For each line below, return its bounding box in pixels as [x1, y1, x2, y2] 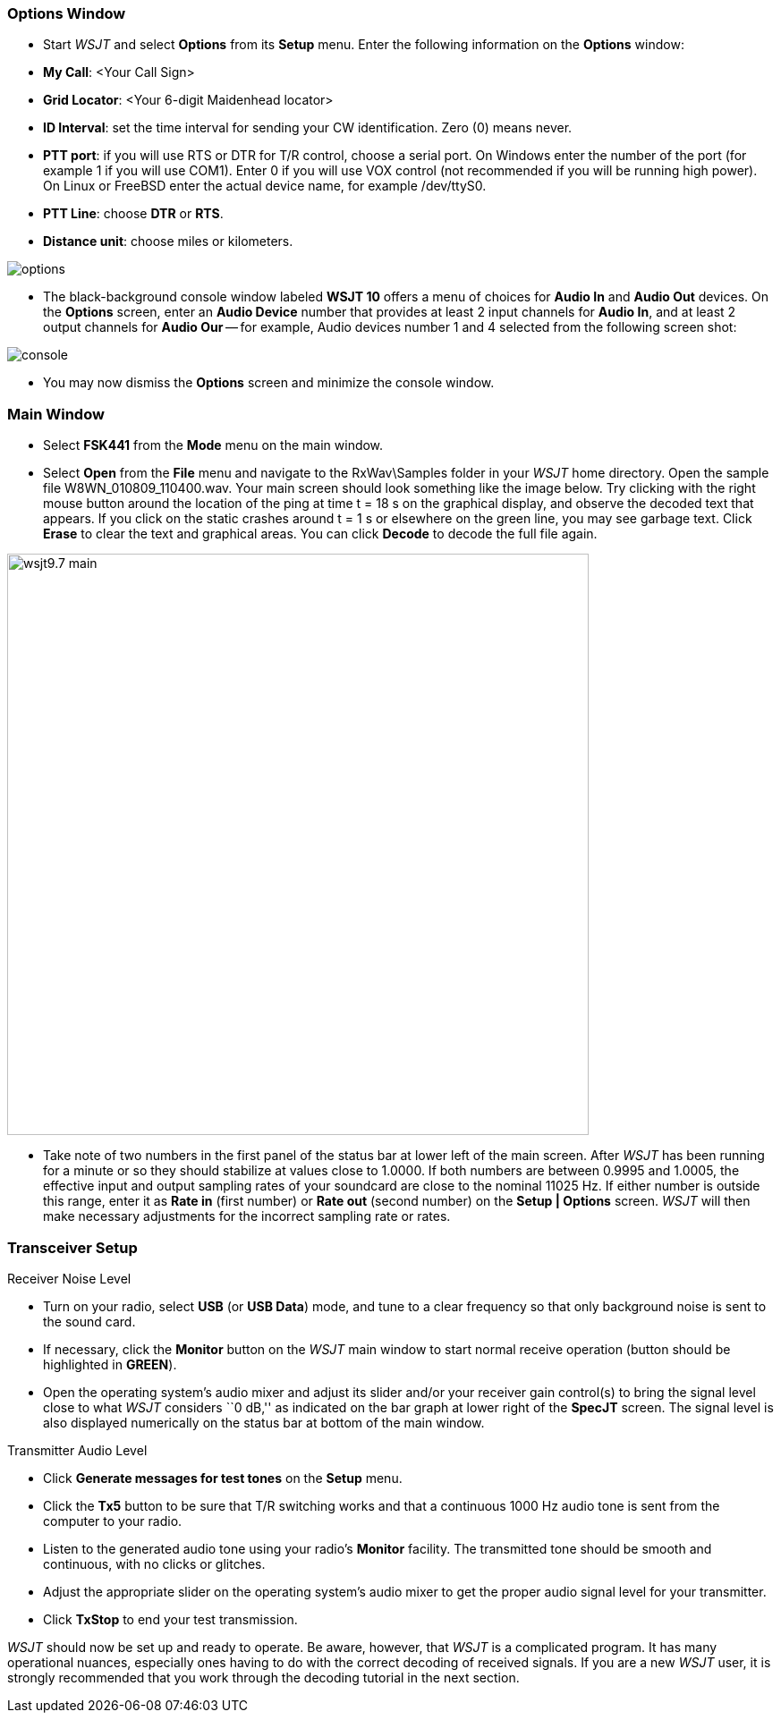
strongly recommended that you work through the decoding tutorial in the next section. [7, 1669, 520, 1685]
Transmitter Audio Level [7, 1442, 148, 1458]
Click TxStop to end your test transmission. [43, 1611, 298, 1627]
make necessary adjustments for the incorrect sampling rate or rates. [43, 1208, 451, 1224]
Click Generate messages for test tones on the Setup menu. [43, 1470, 403, 1486]
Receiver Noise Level [7, 1270, 132, 1286]
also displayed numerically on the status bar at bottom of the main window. [43, 1414, 485, 1430]
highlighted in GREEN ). [43, 1356, 177, 1372]
